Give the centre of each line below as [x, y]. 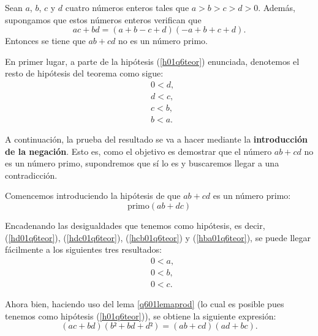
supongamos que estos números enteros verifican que [103, 19]
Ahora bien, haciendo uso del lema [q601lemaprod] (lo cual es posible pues [145, 303]
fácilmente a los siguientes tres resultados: [84, 249]
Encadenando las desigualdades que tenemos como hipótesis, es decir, [135, 226]
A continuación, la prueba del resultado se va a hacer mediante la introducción [156, 139]
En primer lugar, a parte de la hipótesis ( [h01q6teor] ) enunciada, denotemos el [152, 61]
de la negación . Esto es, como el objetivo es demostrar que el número [138, 151]
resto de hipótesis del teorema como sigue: [84, 73]
